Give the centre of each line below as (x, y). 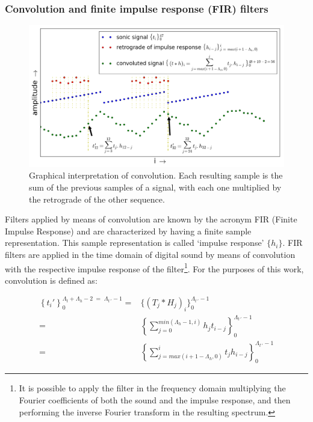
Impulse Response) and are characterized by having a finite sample (128, 231)
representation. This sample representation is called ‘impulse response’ (135, 243)
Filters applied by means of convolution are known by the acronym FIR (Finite (151, 219)
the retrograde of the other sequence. (97, 199)
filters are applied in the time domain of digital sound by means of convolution (150, 254)
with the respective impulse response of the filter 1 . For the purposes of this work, (154, 268)
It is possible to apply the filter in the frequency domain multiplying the (152, 388)
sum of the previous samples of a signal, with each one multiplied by (155, 187)
